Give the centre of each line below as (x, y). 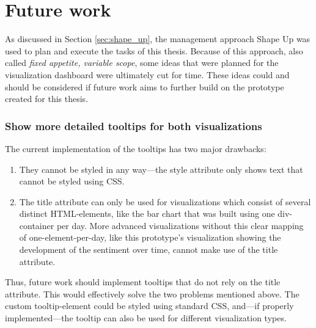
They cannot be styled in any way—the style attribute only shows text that (161, 169)
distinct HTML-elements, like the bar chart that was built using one (147, 213)
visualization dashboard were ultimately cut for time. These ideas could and (147, 74)
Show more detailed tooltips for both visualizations (134, 126)
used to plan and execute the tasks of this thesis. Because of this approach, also (154, 50)
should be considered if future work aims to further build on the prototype (145, 86)
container (37, 225)
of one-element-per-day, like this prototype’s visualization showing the (150, 237)
